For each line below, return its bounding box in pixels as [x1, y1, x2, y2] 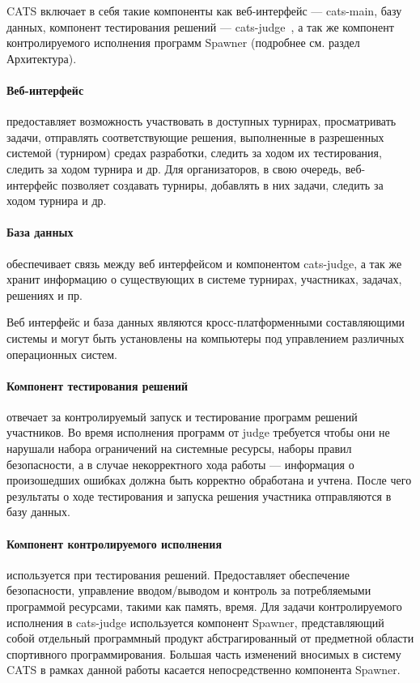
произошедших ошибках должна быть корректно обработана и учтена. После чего [6, 472, 412, 489]
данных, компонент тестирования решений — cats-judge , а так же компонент [6, 18, 394, 35]
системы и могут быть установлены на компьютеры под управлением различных [6, 329, 405, 346]
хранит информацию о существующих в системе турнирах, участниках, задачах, [6, 271, 402, 288]
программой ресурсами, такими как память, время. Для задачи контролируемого [6, 598, 402, 615]
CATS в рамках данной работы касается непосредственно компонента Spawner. [6, 661, 401, 678]
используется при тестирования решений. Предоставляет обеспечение [6, 566, 350, 583]
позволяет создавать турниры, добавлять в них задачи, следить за [61, 176, 384, 193]
